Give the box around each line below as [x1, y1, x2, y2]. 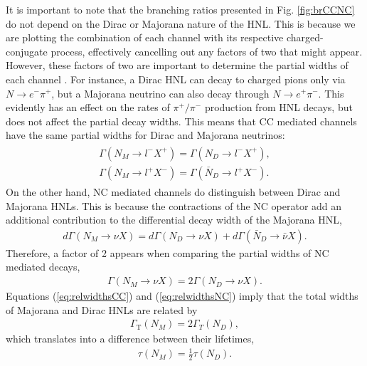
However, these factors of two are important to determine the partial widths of [6, 58, 349, 73]
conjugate [6, 43, 48, 58]
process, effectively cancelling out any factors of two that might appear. [50, 43, 363, 58]
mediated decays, [6, 259, 80, 274]
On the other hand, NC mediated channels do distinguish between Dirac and [6, 184, 341, 199]
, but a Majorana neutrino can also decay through [51, 85, 270, 100]
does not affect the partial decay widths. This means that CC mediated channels [6, 113, 357, 128]
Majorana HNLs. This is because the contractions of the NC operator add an [6, 198, 342, 213]
